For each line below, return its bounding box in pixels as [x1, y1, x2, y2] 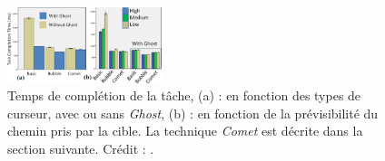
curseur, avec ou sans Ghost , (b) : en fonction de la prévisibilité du [7, 103, 379, 122]
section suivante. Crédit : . [7, 138, 154, 157]
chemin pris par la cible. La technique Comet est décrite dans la [7, 121, 363, 140]
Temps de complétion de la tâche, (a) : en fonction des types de [7, 86, 361, 105]
